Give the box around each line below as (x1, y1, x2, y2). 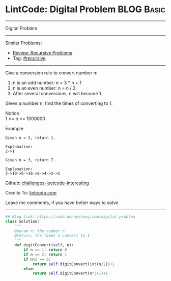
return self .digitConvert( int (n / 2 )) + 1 (32, 261, 115, 267)
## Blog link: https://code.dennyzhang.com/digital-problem (5, 214, 136, 219)
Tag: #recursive (12, 55, 46, 61)
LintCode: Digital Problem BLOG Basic (5, 4, 165, 15)
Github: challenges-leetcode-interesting (5, 180, 89, 186)
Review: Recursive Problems (12, 49, 73, 55)
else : (23, 266, 36, 271)
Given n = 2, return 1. (5, 135, 56, 140)
